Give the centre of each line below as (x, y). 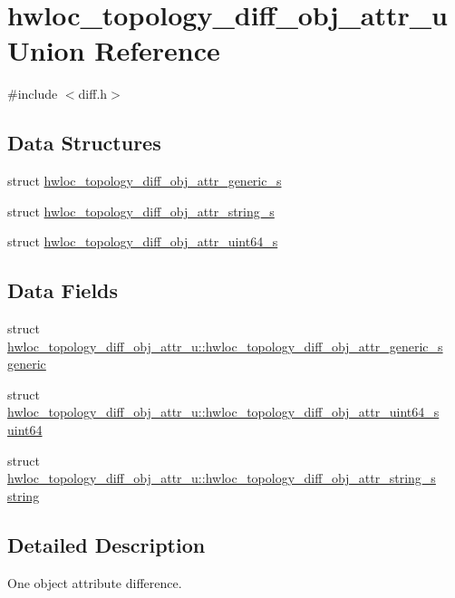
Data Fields (63, 290)
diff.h (93, 94)
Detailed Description (106, 544)
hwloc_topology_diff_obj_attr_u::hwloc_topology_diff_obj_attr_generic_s (225, 346)
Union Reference (114, 50)
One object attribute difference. (95, 582)
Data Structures (84, 143)
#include (33, 94)
